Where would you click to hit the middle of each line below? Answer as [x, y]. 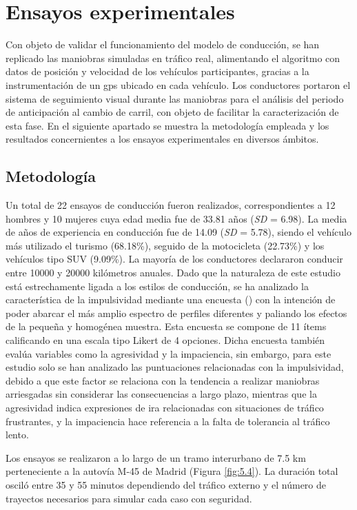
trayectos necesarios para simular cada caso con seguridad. [129, 498]
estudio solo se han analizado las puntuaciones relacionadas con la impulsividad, [175, 367]
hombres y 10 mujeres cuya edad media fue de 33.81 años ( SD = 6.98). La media [176, 218]
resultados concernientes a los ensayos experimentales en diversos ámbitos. [162, 139]
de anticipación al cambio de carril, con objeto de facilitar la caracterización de [172, 112]
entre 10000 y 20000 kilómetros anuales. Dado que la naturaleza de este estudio [173, 273]
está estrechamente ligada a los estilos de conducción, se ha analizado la [157, 286]
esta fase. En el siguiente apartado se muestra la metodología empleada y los [167, 125]
